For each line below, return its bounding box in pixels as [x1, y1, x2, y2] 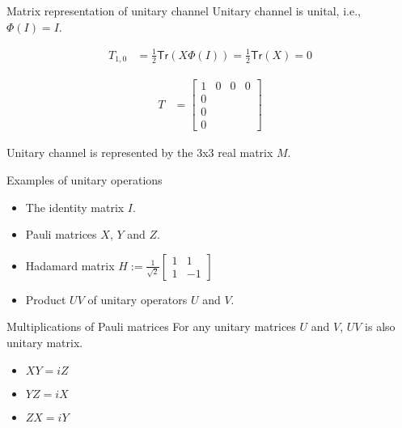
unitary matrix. [6, 333, 83, 350]
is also [365, 318, 396, 335]
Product [25, 290, 66, 307]
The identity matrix [25, 198, 125, 215]
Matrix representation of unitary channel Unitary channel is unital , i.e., [6, 2, 361, 19]
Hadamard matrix [25, 256, 115, 273]
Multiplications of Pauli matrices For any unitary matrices [6, 318, 296, 335]
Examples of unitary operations [6, 171, 163, 188]
